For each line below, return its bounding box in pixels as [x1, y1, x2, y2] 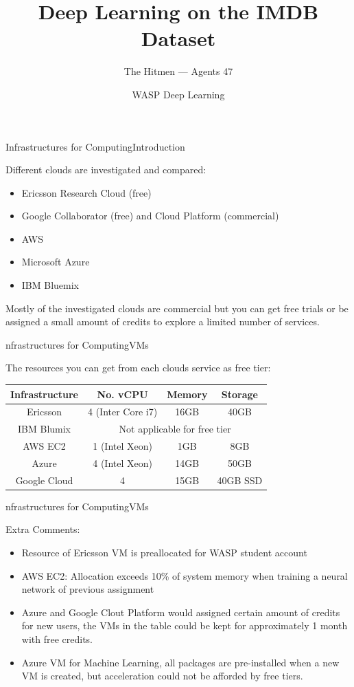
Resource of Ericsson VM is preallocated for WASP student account [21, 545, 307, 560]
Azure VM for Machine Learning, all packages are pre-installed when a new [21, 655, 340, 669]
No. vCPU [97, 386, 148, 401]
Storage [221, 386, 258, 401]
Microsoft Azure [21, 254, 90, 269]
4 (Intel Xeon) [93, 455, 152, 470]
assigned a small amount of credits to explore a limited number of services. [5, 314, 320, 329]
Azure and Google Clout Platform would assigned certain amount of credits [21, 604, 340, 619]
